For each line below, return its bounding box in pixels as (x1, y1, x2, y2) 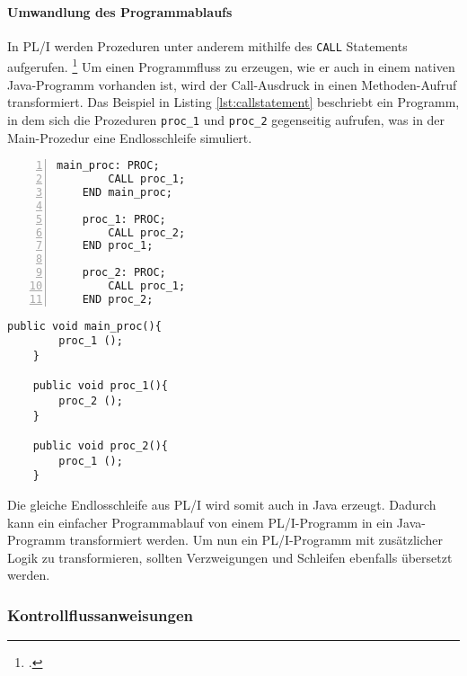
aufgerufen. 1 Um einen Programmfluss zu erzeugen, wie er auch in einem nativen (7, 55, 455, 76)
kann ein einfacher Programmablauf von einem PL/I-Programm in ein (7, 512, 393, 531)
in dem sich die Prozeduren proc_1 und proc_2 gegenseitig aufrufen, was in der (7, 110, 445, 129)
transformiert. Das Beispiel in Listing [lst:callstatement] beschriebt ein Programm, (7, 93, 460, 111)
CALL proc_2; (108, 226, 186, 239)
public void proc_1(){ (32, 379, 168, 393)
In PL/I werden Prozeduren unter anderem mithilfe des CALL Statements (7, 36, 408, 55)
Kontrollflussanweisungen (7, 603, 194, 626)
